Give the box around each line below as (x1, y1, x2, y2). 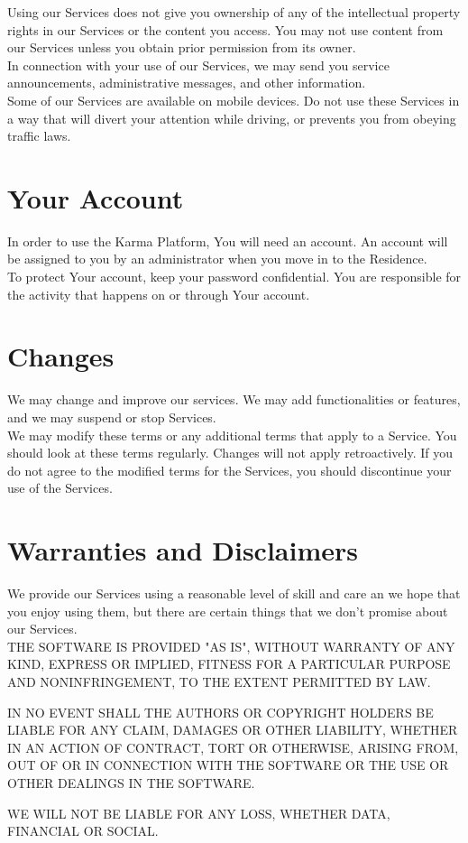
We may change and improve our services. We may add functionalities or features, (7, 390, 461, 409)
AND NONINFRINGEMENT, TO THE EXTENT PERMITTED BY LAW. (7, 672, 431, 691)
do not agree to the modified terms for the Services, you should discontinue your (7, 460, 452, 479)
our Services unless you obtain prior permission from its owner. (7, 38, 356, 57)
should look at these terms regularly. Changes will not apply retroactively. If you (7, 443, 454, 462)
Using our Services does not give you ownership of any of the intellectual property (7, 3, 461, 21)
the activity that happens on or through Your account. (7, 284, 310, 303)
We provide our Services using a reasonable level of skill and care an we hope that (7, 584, 461, 603)
